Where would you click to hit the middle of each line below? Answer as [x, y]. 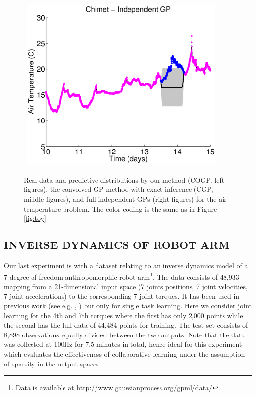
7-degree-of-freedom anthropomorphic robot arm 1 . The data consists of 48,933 [122, 276]
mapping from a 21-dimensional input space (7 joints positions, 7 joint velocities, [126, 286]
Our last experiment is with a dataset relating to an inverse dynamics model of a [126, 265]
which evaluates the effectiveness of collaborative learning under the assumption [125, 353]
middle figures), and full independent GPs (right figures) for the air [125, 198]
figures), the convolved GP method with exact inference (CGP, [118, 189]
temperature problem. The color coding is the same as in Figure [120, 208]
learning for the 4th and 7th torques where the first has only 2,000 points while [124, 315]
